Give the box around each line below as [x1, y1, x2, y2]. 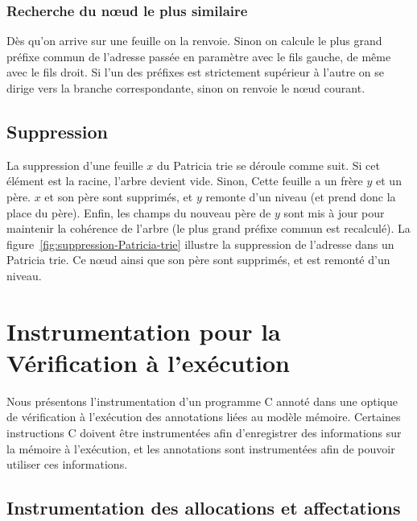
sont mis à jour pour [283, 204, 385, 221]
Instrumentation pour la [6, 314, 281, 347]
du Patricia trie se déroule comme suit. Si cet [157, 156, 380, 173]
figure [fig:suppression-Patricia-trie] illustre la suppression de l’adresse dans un [6, 235, 394, 252]
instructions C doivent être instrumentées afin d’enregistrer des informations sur [6, 424, 402, 441]
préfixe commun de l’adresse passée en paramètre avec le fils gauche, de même [6, 48, 391, 64]
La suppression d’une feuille [6, 156, 143, 173]
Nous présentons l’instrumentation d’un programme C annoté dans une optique [6, 392, 398, 409]
